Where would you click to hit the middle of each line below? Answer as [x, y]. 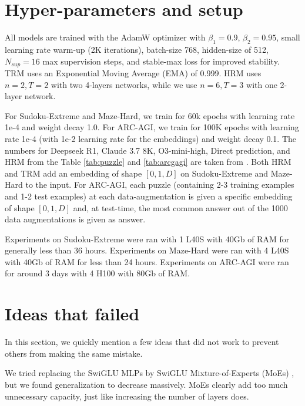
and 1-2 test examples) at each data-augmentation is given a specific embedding [149, 196]
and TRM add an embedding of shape [73, 173]
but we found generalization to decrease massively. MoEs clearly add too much [146, 384]
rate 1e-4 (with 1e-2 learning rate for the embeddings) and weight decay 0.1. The [151, 138]
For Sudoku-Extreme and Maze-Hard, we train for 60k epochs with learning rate [150, 115]
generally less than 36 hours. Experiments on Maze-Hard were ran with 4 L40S [147, 250]
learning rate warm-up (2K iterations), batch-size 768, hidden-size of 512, [137, 49]
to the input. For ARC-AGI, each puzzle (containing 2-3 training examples [160, 185]
